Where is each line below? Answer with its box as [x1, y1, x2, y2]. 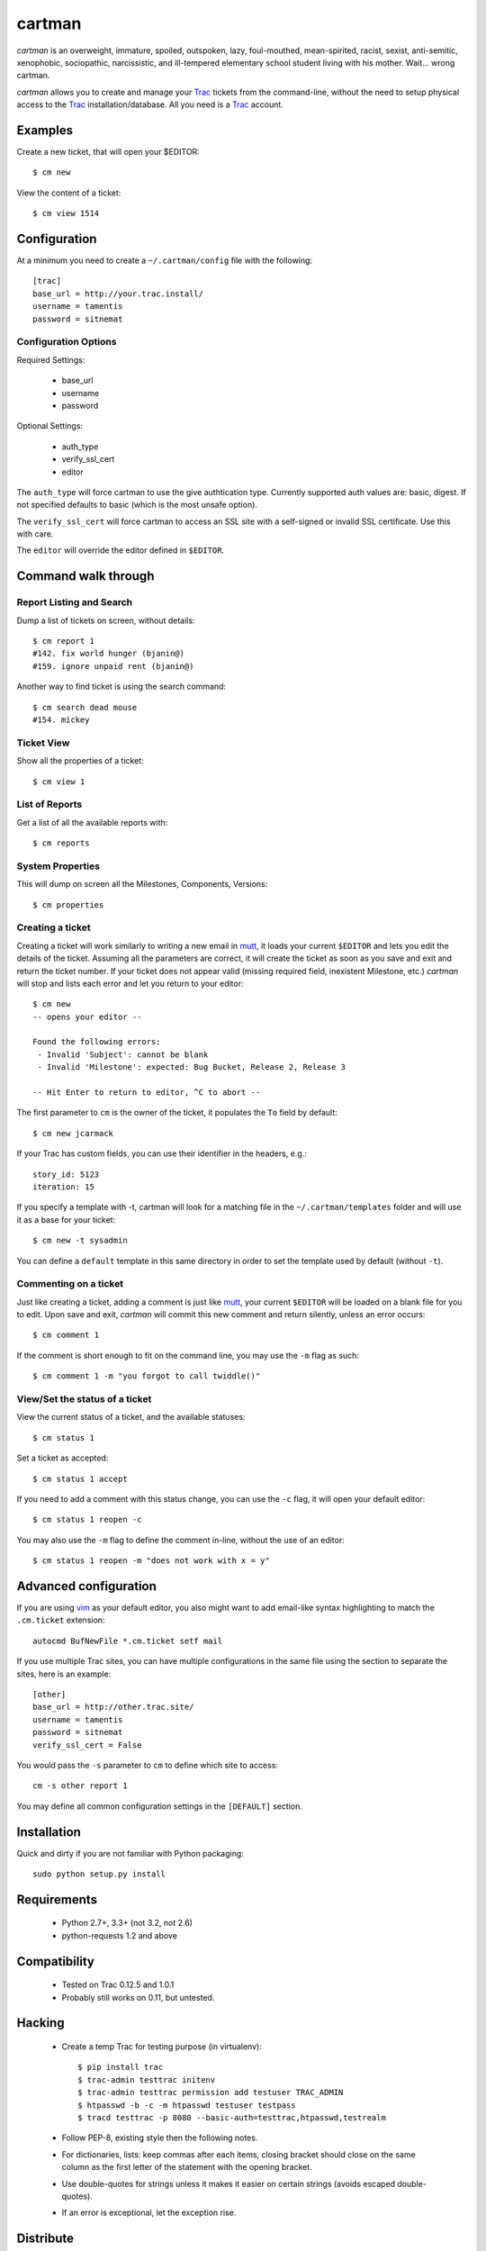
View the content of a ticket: [16, 187, 121, 198]
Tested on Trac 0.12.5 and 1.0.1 [61, 1979, 175, 1990]
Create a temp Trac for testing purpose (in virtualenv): [61, 2041, 263, 2052]
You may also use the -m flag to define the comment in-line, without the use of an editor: [16, 1534, 346, 1545]
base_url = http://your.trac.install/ [32, 288, 204, 299]
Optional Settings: [16, 420, 84, 431]
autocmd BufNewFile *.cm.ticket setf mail [32, 1635, 223, 1646]
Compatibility [16, 1954, 94, 1969]
